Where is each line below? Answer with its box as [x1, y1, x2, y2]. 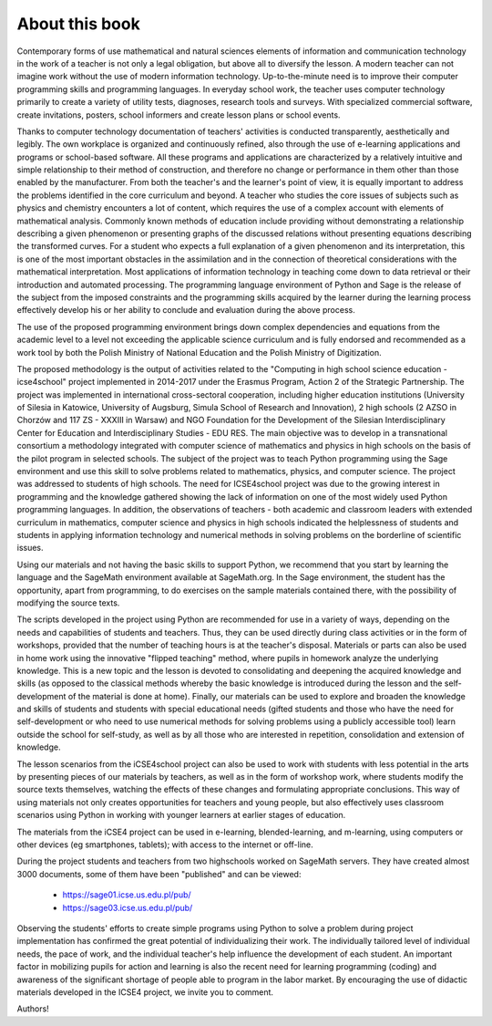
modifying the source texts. [16, 597, 120, 608]
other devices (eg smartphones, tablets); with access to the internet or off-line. [16, 839, 313, 850]
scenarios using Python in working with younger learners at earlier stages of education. [16, 810, 346, 821]
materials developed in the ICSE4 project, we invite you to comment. [16, 986, 273, 998]
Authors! [16, 1003, 49, 1014]
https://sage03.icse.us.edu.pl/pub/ [62, 902, 193, 913]
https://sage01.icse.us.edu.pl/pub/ [62, 889, 191, 900]
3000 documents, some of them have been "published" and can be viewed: [16, 868, 302, 879]
